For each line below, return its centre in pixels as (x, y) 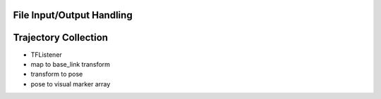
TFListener (47, 54)
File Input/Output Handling (73, 15)
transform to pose (57, 74)
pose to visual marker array (71, 84)
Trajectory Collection (61, 38)
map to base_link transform (71, 64)
